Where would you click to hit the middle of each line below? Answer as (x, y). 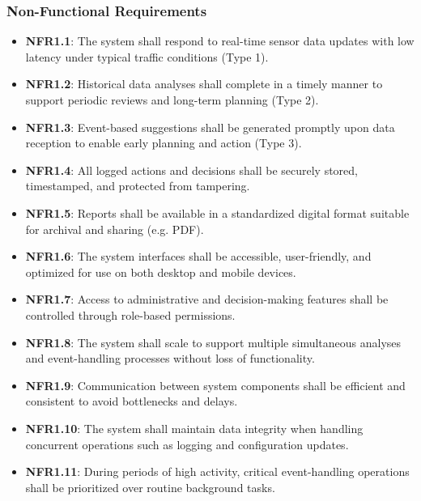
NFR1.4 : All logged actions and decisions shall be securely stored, (191, 170)
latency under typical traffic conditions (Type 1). (147, 56)
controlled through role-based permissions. (130, 314)
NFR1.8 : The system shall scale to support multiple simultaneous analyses (213, 342)
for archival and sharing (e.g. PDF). (115, 229)
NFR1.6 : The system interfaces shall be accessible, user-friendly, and (198, 256)
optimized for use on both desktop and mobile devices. (161, 272)
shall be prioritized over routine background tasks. (150, 487)
